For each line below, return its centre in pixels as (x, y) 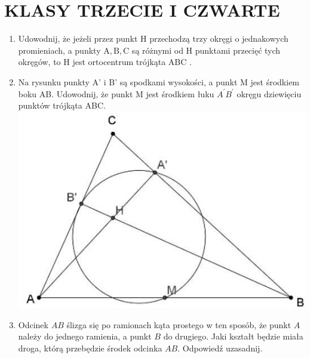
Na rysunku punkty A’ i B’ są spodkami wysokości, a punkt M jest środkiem (159, 81)
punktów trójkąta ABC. (62, 105)
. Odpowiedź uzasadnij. (220, 348)
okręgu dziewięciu (269, 93)
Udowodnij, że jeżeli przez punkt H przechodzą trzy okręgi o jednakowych (153, 38)
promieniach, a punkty (59, 50)
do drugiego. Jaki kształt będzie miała (233, 336)
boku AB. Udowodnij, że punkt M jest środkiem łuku (116, 93)
